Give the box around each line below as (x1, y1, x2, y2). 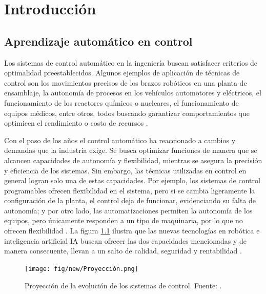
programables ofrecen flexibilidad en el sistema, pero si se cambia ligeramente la (4, 185, 255, 195)
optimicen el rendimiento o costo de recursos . (4, 117, 148, 128)
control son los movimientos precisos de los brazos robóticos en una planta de (4, 77, 247, 88)
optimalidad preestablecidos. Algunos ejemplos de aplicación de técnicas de (4, 67, 240, 78)
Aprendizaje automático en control (4, 33, 193, 49)
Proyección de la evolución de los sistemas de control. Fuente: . (25, 280, 222, 290)
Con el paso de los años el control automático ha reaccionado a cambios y (4, 134, 236, 145)
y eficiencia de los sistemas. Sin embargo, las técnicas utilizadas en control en (4, 165, 247, 175)
